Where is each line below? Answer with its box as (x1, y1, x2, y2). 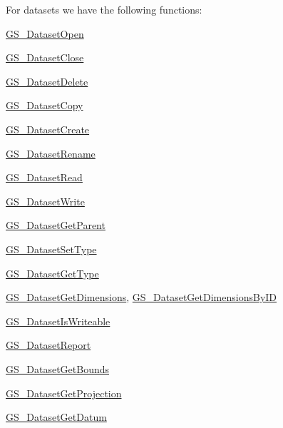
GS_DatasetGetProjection (6, 385, 122, 400)
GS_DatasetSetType (6, 241, 97, 256)
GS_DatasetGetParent (6, 218, 106, 233)
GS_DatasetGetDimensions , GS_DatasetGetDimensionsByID (6, 290, 277, 305)
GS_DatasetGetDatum (6, 409, 107, 424)
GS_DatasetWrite (6, 193, 85, 208)
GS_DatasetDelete (6, 73, 88, 88)
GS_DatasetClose (6, 50, 84, 65)
